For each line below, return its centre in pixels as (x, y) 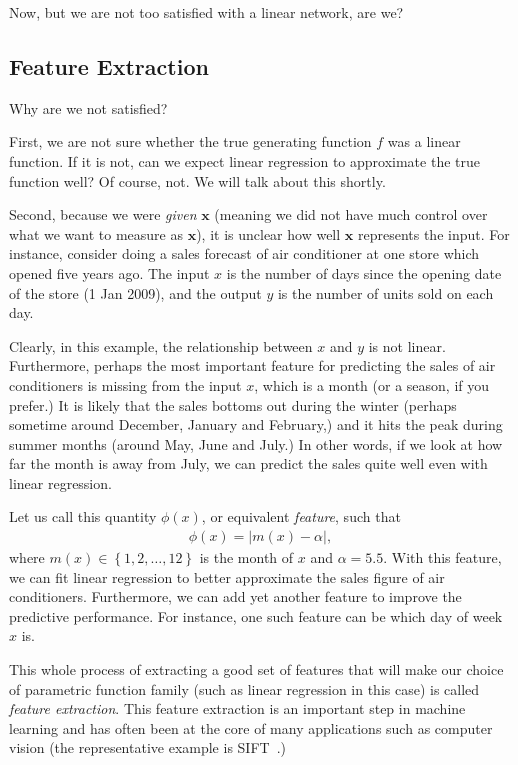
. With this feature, (442, 557)
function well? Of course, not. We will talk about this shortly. (197, 180)
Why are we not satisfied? (88, 107)
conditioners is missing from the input (125, 384)
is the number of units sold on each (385, 292)
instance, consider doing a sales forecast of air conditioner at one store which (244, 253)
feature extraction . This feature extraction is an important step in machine (237, 708)
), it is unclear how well (268, 233)
